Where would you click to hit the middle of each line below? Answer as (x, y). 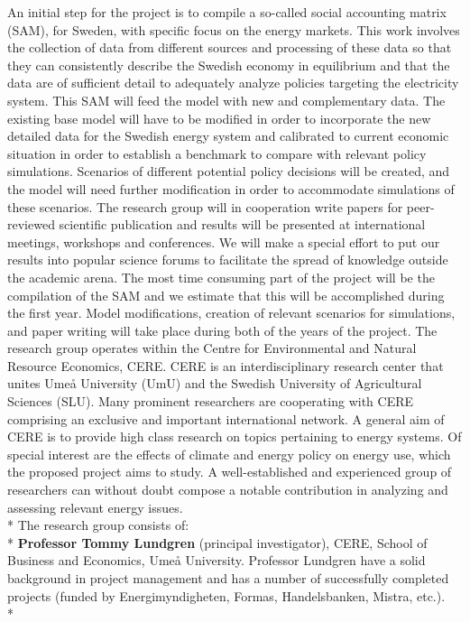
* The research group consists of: (98, 525)
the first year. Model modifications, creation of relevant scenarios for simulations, (231, 313)
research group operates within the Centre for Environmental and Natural (212, 348)
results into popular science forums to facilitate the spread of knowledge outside (228, 260)
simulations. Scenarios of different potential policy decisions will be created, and (229, 171)
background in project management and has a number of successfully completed (228, 578)
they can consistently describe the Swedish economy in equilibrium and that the (229, 65)
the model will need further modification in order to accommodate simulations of (231, 188)
